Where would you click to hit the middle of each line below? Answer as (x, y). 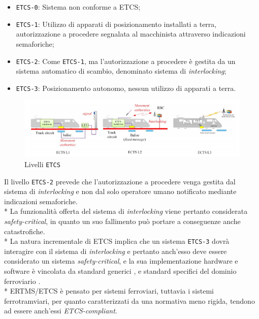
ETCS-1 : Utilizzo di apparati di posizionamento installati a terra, (116, 24)
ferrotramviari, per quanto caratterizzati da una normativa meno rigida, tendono (129, 300)
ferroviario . (22, 281)
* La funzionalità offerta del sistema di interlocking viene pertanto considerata (126, 211)
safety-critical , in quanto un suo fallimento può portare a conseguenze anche (122, 221)
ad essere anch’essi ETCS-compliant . (61, 311)
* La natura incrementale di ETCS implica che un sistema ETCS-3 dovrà (117, 241)
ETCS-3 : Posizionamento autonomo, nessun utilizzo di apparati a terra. (126, 88)
